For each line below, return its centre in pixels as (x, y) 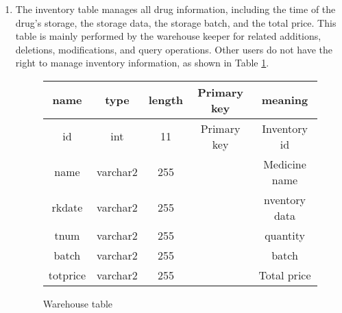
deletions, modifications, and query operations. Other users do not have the (174, 49)
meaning (285, 100)
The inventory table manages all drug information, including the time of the (175, 9)
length (166, 100)
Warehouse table (78, 303)
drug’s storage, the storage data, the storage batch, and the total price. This (176, 22)
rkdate (67, 208)
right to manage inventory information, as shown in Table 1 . (142, 63)
